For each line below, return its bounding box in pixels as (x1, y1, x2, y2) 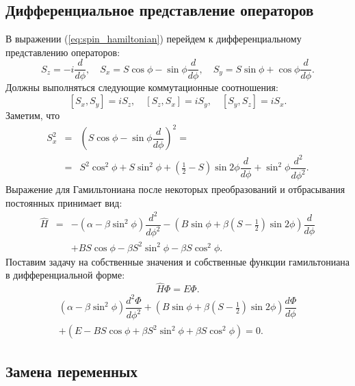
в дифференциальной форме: (5, 268, 125, 282)
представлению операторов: (5, 44, 120, 59)
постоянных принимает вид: (5, 195, 122, 209)
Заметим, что (5, 108, 60, 123)
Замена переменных (5, 360, 137, 381)
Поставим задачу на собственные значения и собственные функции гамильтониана (5, 254, 350, 268)
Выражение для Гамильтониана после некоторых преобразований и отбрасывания (5, 182, 345, 196)
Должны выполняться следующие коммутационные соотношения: (5, 80, 278, 94)
